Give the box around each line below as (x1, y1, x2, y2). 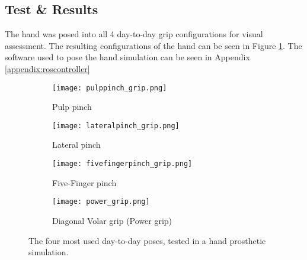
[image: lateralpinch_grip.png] (52, 121, 180, 130)
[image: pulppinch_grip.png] (52, 83, 167, 92)
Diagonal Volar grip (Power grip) (52, 214, 172, 226)
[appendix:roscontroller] (5, 62, 90, 74)
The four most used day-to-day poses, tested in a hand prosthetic (28, 234, 266, 246)
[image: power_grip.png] (52, 197, 150, 206)
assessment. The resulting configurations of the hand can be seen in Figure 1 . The (5, 39, 302, 51)
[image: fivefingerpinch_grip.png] (52, 160, 193, 168)
